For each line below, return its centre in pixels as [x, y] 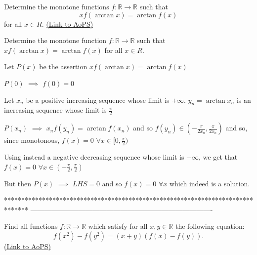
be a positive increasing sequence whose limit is [98, 100]
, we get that [218, 157]
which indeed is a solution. [210, 183]
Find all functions [31, 226]
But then [18, 183]
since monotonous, [32, 140]
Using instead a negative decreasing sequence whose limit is [94, 157]
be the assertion [63, 66]
